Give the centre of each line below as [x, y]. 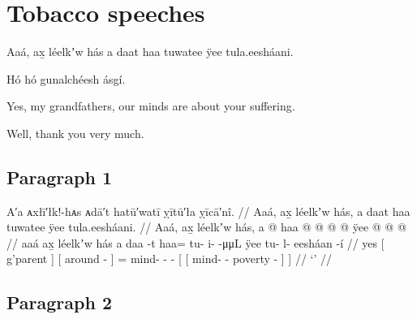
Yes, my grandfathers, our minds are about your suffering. [151, 106]
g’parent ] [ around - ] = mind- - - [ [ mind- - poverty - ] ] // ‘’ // [170, 259]
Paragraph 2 [59, 302]
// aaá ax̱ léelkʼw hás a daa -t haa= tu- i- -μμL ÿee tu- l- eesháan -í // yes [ [196, 242]
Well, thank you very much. [75, 133]
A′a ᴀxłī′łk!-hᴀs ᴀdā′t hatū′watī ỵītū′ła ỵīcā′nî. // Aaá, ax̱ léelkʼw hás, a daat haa [208, 211]
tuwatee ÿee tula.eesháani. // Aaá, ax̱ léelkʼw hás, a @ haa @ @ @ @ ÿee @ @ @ [206, 227]
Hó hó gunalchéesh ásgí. [66, 78]
